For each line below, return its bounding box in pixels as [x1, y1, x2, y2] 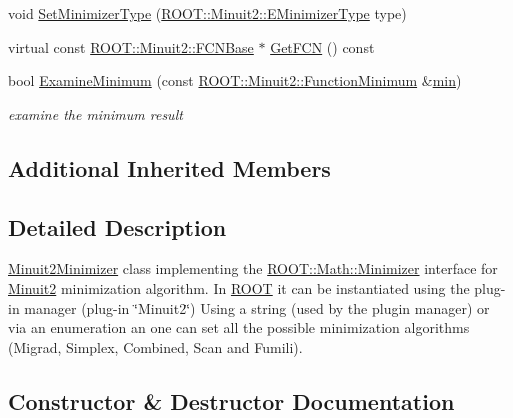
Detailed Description [8, 211, 227, 242]
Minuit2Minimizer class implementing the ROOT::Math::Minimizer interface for [8, 258, 498, 279]
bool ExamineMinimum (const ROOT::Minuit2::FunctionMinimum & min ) [8, 70, 462, 91]
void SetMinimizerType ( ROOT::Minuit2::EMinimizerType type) [8, 3, 407, 23]
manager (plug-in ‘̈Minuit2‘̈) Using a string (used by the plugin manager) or [24, 297, 490, 318]
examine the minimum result [8, 103, 183, 124]
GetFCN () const [270, 36, 375, 57]
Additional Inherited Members [8, 152, 331, 183]
